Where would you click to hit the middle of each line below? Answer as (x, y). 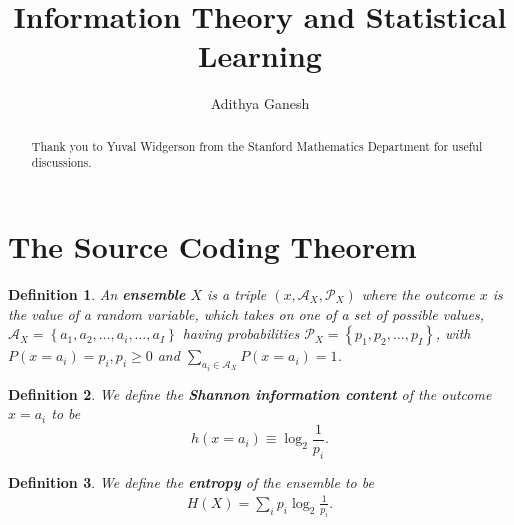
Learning (260, 55)
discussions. (61, 162)
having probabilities (241, 333)
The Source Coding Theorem (212, 246)
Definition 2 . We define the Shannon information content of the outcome (250, 393)
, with (453, 333)
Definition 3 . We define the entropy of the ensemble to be (191, 481)
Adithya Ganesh (260, 103)
